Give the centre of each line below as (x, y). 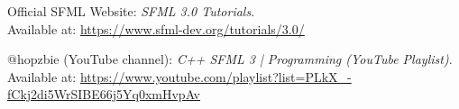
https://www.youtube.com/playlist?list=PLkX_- (216, 76)
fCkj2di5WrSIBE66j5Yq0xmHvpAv (104, 94)
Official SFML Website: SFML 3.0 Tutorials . (131, 11)
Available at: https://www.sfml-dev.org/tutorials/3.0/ (156, 28)
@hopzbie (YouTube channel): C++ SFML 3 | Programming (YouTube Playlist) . (230, 59)
